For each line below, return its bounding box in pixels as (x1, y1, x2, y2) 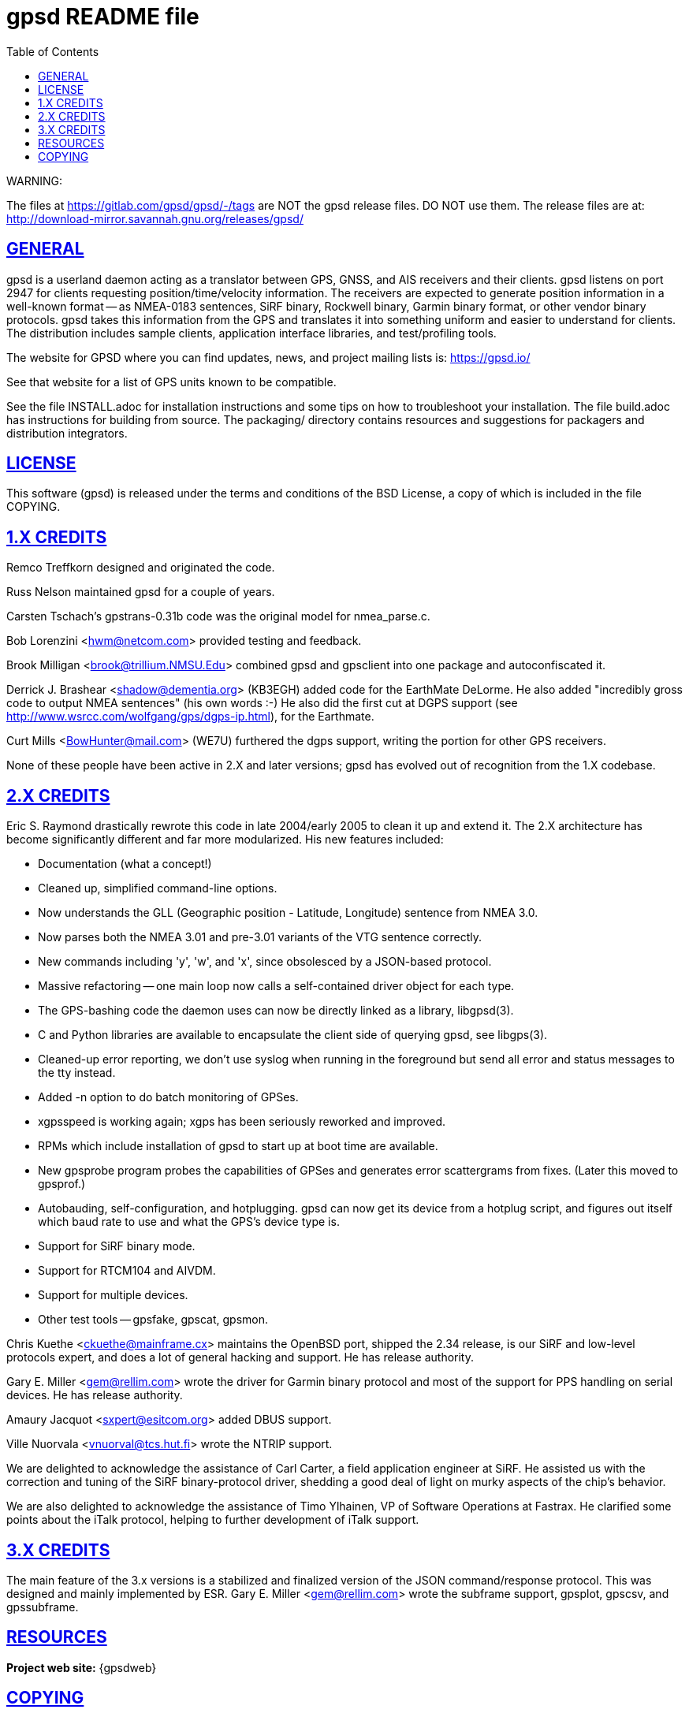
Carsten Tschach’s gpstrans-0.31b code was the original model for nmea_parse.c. (6, 609, 430, 624)
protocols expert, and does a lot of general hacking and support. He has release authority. (6, 1350, 475, 1365)
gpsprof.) (38, 1177, 86, 1191)
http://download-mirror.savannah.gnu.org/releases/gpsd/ (6, 211, 304, 225)
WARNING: (6, 173, 63, 188)
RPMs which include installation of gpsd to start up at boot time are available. (38, 1139, 438, 1153)
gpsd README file (6, 3, 199, 30)
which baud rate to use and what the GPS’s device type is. (38, 1215, 340, 1229)
